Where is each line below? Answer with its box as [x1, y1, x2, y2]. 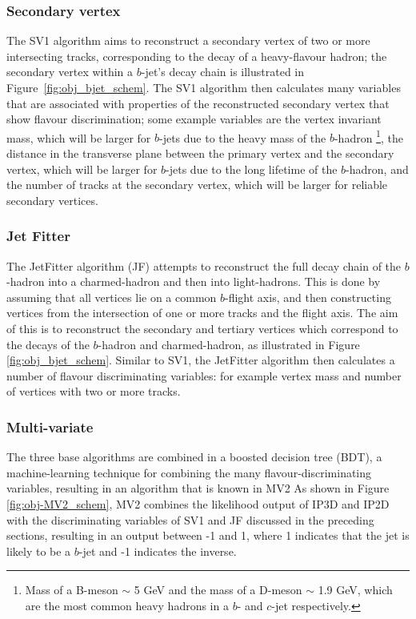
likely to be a [6, 542, 71, 559]
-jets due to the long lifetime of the [166, 160, 338, 177]
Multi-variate [6, 416, 94, 436]
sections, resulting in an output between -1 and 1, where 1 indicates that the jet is [6, 527, 410, 544]
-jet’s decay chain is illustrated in [141, 63, 304, 80]
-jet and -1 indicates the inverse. [78, 542, 237, 559]
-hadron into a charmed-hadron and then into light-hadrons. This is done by [6, 273, 381, 290]
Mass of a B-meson [25, 581, 118, 598]
